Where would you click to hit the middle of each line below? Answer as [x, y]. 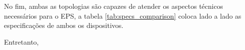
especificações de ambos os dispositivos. [64, 25]
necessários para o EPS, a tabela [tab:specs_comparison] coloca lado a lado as [123, 15]
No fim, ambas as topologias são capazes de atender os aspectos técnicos [114, 6]
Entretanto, [22, 41]
